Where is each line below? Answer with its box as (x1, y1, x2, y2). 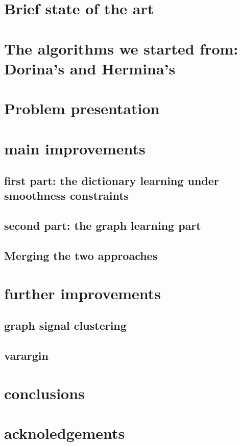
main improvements (4, 138, 146, 159)
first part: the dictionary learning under (4, 173, 219, 189)
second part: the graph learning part (4, 218, 201, 233)
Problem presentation (4, 98, 160, 119)
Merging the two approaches (4, 248, 158, 264)
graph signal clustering (4, 318, 127, 333)
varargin (4, 347, 49, 363)
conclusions (4, 382, 85, 403)
